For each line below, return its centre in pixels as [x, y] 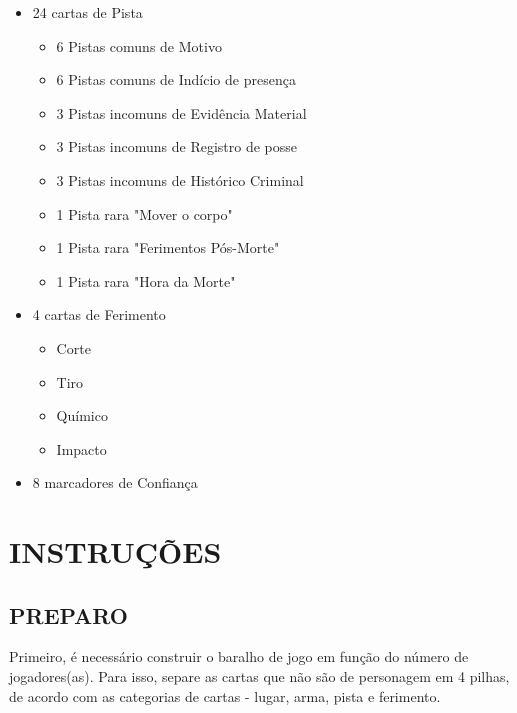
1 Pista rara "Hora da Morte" [146, 280]
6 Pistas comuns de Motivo [139, 45]
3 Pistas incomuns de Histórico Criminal [180, 179]
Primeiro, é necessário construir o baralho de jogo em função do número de [239, 656]
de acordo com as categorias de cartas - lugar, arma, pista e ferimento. [225, 695]
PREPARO [68, 614]
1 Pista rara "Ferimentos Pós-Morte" [168, 247]
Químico [82, 415]
